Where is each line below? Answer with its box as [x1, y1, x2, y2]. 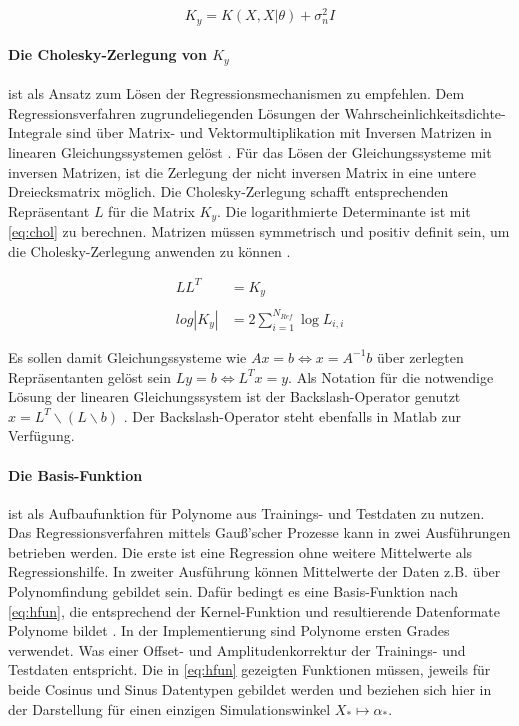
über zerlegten [377, 346, 464, 367]
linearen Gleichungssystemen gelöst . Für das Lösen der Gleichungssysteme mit [8, 141, 492, 162]
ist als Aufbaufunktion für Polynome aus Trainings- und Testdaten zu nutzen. [8, 502, 485, 523]
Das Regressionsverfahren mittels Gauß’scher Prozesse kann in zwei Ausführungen [8, 522, 511, 543]
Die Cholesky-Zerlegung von [8, 44, 207, 65]
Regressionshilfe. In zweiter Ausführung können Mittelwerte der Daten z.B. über [8, 561, 501, 582]
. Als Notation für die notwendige [288, 366, 494, 387]
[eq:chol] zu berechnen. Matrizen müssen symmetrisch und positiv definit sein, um [8, 221, 510, 242]
